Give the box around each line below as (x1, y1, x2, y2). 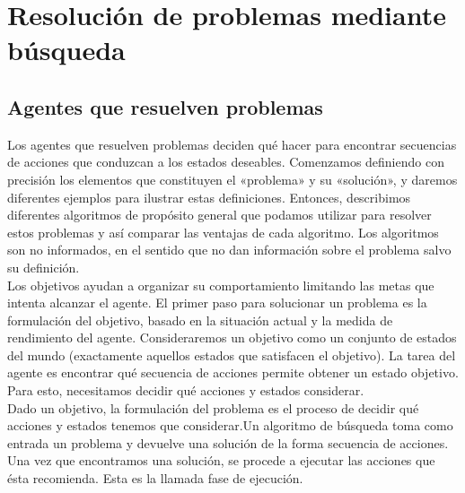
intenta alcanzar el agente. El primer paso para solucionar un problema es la (7, 293, 427, 312)
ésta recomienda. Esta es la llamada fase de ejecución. (7, 469, 303, 488)
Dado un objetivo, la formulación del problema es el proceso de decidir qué (7, 398, 419, 417)
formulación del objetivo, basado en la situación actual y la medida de (7, 310, 393, 329)
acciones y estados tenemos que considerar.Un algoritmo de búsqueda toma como (7, 416, 453, 435)
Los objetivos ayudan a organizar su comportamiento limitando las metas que (7, 275, 434, 294)
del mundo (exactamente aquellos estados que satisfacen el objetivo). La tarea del (7, 345, 456, 364)
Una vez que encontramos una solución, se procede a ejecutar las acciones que (7, 451, 435, 470)
